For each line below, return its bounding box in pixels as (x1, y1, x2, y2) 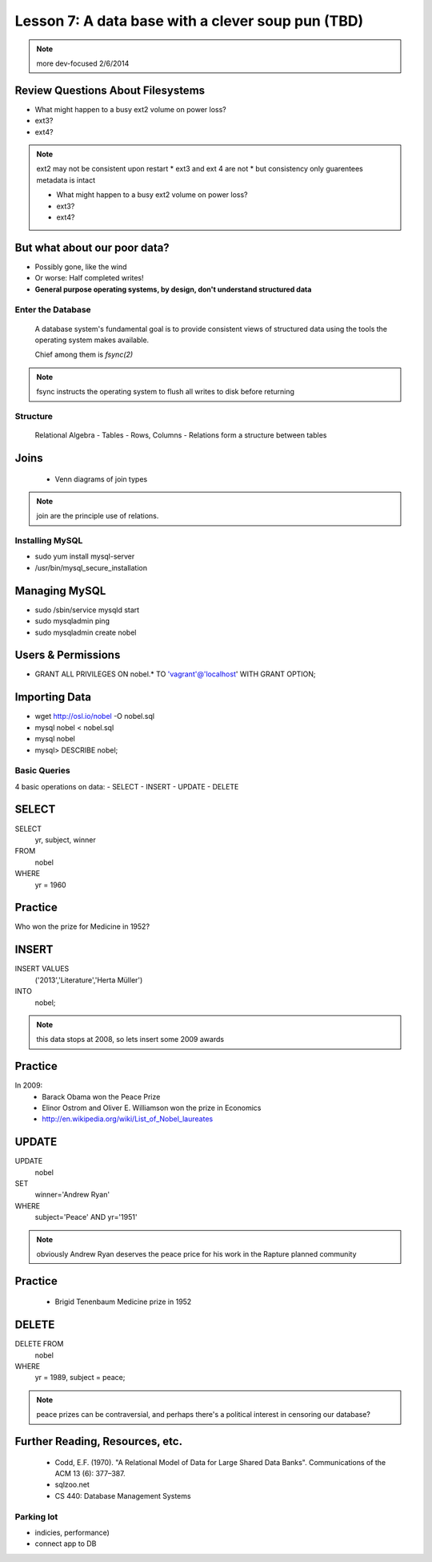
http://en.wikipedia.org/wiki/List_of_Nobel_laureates (42, 1114, 214, 1124)
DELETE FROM (14, 1339, 64, 1349)
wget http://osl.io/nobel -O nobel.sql (34, 712, 155, 721)
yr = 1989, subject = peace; (34, 1373, 126, 1382)
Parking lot (14, 1511, 58, 1522)
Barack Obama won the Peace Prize (42, 1092, 161, 1101)
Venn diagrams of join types (54, 474, 148, 484)
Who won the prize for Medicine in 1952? (14, 922, 150, 931)
